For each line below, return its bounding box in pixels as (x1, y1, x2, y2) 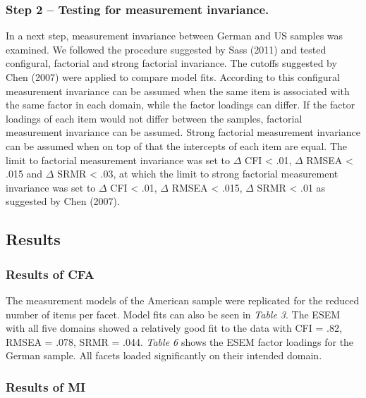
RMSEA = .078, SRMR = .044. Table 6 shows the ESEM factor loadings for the (6, 334, 354, 349)
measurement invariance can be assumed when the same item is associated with (6, 83, 350, 98)
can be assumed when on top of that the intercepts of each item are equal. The (6, 138, 348, 153)
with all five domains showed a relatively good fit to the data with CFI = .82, (6, 321, 342, 335)
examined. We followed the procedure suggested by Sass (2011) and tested (6, 42, 327, 56)
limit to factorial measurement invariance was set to (6, 152, 231, 167)
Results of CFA (6, 265, 94, 282)
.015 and (6, 166, 43, 181)
